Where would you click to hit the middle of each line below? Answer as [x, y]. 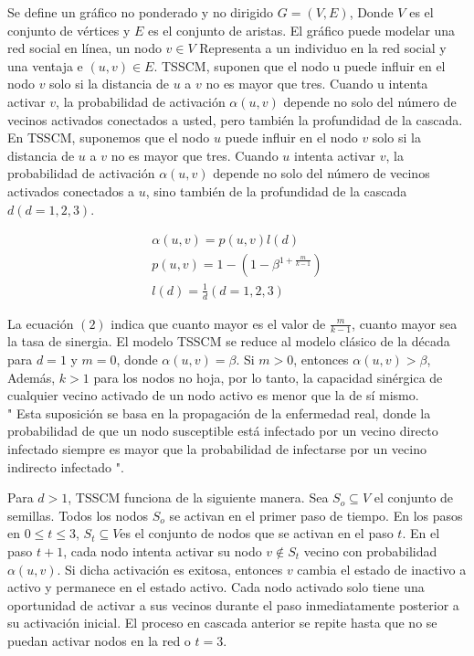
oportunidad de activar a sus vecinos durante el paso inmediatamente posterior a [233, 604]
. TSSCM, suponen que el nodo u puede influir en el [300, 65]
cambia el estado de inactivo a [382, 569]
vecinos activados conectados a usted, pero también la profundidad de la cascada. [235, 119]
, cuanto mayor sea [405, 323]
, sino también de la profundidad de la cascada [276, 190]
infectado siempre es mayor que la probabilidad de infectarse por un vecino [217, 448]
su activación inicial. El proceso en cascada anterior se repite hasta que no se [222, 623]
